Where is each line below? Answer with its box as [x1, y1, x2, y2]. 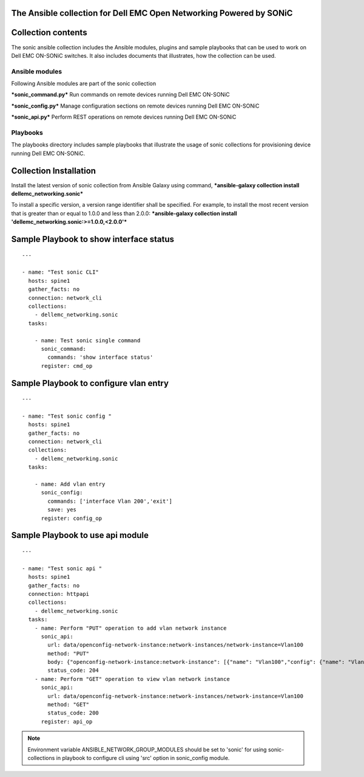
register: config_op [41, 514, 103, 522]
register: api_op [41, 718, 93, 725]
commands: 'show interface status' [47, 354, 153, 361]
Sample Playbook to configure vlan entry [11, 378, 169, 388]
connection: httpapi [28, 590, 90, 597]
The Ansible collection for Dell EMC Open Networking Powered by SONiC [11, 8, 293, 18]
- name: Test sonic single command [34, 337, 141, 344]
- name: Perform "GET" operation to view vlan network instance [34, 675, 230, 682]
